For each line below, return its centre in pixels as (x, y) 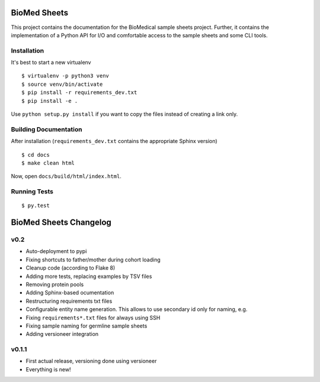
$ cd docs (36, 155)
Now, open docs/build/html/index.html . (66, 176)
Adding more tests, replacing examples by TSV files (89, 276)
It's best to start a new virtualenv (51, 63)
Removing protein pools (55, 284)
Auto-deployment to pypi (56, 251)
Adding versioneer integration (62, 334)
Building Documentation (47, 129)
